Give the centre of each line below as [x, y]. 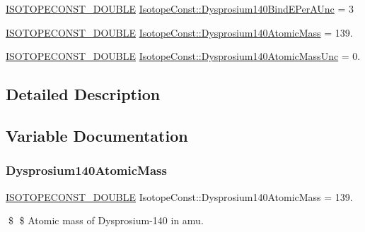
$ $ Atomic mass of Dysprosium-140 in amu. [106, 220]
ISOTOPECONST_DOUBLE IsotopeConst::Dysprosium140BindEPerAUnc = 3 [180, 8]
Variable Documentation [97, 135]
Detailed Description [83, 94]
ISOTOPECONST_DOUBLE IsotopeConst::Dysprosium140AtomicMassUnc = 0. [183, 56]
